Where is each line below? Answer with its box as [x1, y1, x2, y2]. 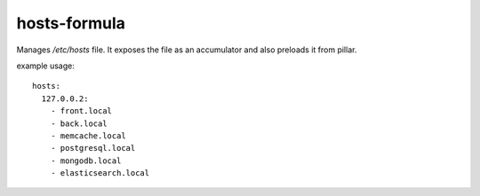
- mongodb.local [50, 155, 122, 166]
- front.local [50, 106, 113, 116]
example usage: [16, 60, 75, 71]
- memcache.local [50, 130, 126, 141]
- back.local [50, 118, 108, 129]
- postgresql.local [50, 143, 136, 153]
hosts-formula [16, 13, 126, 33]
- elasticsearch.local [50, 169, 150, 178]
